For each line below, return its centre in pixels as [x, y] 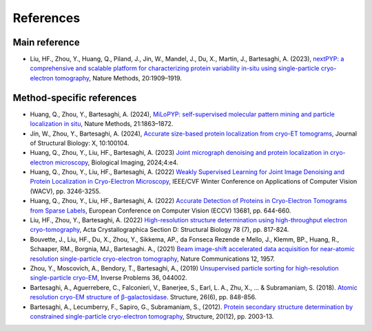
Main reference [46, 42]
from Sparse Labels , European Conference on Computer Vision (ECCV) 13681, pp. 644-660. [161, 211]
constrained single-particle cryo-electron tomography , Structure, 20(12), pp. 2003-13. [152, 316]
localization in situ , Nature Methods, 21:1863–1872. [102, 124]
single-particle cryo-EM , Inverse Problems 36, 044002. [108, 278]
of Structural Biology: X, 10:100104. [80, 143]
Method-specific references [75, 97]
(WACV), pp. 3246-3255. [65, 191]
